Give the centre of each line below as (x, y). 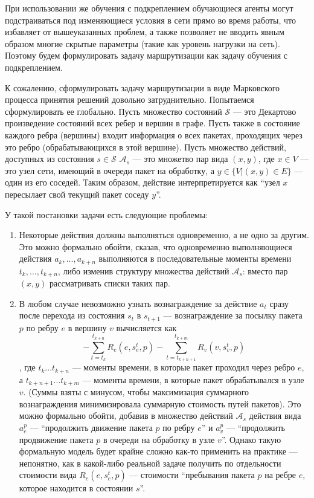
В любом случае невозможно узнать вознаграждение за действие (138, 303)
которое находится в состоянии (76, 488)
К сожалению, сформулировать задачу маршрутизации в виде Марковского (143, 87)
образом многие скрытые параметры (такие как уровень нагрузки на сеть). (143, 43)
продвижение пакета (56, 439)
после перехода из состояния (72, 315)
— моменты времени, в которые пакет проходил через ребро (184, 367)
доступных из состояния (50, 159)
